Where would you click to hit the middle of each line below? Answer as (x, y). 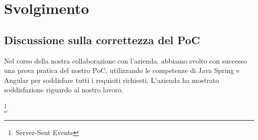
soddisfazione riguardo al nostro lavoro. (64, 90)
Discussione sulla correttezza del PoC (102, 39)
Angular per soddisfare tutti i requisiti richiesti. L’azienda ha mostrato (112, 80)
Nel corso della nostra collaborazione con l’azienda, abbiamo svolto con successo (126, 60)
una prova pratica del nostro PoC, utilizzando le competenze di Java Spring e (122, 70)
